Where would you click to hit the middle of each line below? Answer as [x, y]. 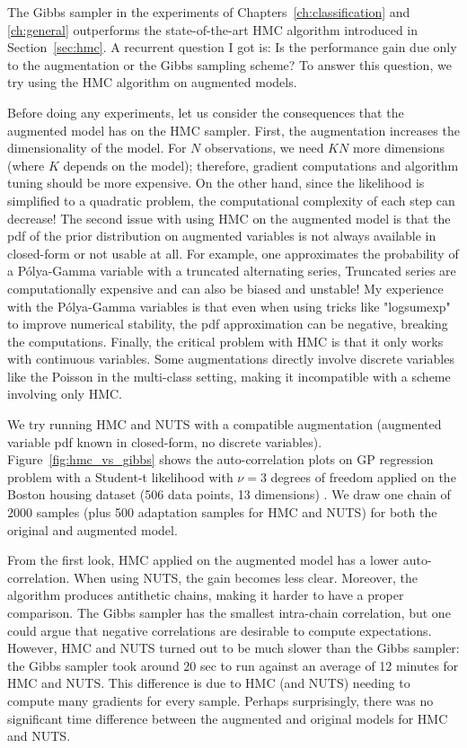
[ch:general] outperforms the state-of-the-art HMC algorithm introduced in [213, 29]
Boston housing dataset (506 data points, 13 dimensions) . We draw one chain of [229, 494]
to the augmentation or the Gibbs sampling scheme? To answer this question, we [229, 64]
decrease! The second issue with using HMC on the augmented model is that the [229, 218]
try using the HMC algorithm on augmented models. [152, 82]
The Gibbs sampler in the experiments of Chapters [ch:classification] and [209, 12]
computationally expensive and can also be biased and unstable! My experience [225, 288]
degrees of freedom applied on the [363, 476]
